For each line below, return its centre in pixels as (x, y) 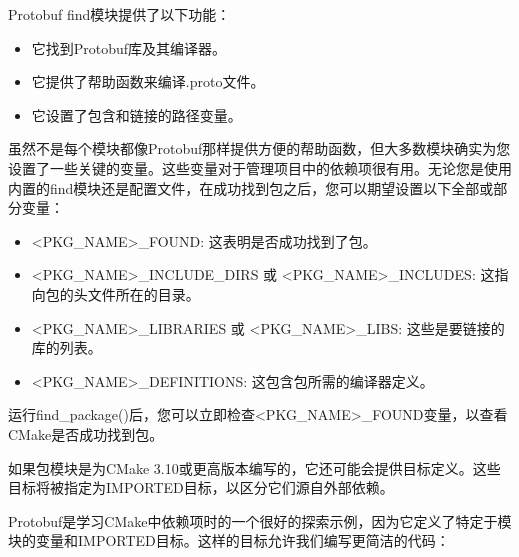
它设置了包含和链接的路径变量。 (136, 114)
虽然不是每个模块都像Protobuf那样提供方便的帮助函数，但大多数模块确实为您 (259, 148)
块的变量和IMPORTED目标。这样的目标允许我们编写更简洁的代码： (229, 540)
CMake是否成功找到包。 (86, 433)
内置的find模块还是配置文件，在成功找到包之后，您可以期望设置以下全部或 (251, 187)
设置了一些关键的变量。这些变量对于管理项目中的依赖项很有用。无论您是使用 (260, 167)
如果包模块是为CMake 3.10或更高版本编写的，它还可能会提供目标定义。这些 (254, 467)
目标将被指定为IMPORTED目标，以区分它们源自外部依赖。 (201, 487)
